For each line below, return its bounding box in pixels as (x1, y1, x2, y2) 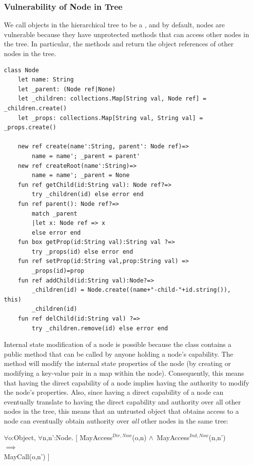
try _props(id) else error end (32, 248, 133, 255)
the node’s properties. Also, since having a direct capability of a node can (4, 387, 224, 397)
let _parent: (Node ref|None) (18, 85, 116, 93)
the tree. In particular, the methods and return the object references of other (4, 39, 234, 49)
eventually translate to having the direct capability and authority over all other (4, 396, 241, 406)
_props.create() (4, 124, 57, 131)
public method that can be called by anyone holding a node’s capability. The (4, 348, 234, 359)
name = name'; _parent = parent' (32, 152, 140, 160)
